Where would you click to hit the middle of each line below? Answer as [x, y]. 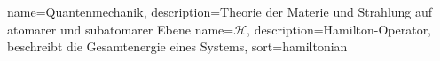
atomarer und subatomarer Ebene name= [121, 29]
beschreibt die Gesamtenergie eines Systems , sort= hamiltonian [177, 46]
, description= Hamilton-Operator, [339, 29]
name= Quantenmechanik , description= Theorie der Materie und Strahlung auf [220, 11]
